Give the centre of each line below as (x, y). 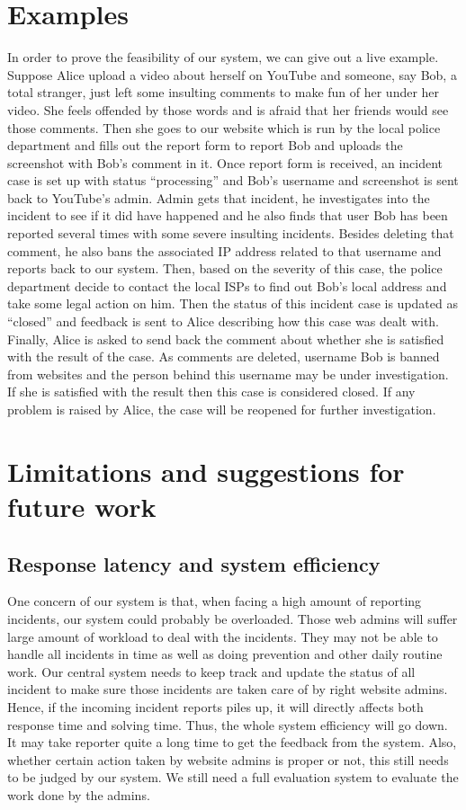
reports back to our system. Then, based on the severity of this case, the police (225, 268)
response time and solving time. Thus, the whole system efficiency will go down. (228, 724)
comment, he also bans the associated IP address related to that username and (224, 250)
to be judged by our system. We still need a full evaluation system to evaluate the (233, 777)
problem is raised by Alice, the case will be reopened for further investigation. (222, 409)
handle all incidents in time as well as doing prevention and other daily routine (225, 654)
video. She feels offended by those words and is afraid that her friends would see (228, 109)
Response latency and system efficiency (194, 563)
